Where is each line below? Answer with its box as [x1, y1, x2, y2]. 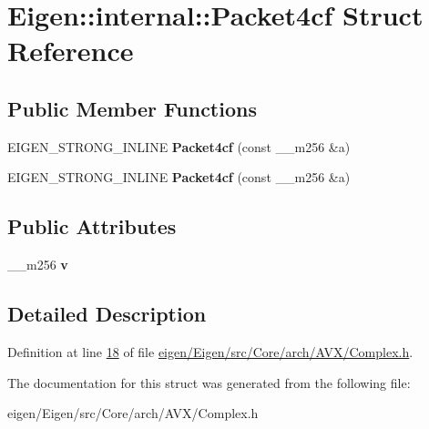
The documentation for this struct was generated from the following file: [7, 373, 411, 392]
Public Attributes [7, 212, 177, 240]
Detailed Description [7, 300, 207, 328]
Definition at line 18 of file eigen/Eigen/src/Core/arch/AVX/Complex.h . [7, 342, 414, 361]
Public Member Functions [7, 94, 257, 122]
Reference [7, 32, 134, 69]
